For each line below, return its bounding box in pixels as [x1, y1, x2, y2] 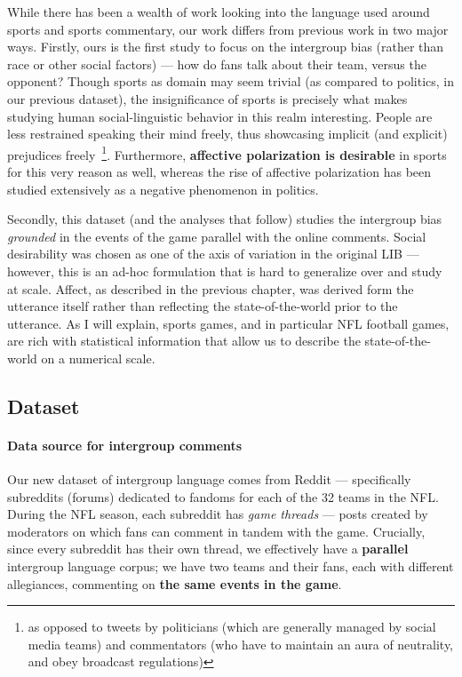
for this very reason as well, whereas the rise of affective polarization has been [7, 163, 432, 180]
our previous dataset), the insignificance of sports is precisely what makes [7, 89, 408, 108]
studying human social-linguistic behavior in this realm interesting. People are [7, 107, 433, 125]
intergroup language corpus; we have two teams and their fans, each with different [7, 557, 454, 576]
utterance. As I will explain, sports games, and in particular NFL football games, [7, 314, 450, 332]
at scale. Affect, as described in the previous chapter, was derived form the [7, 279, 414, 298]
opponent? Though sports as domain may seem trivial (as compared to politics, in [7, 72, 455, 91]
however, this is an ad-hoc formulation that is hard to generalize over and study [7, 261, 442, 280]
